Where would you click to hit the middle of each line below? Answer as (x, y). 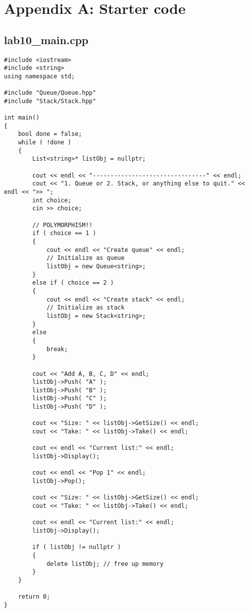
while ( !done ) (45, 143)
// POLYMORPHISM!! (62, 225)
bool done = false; (50, 134)
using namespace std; (40, 76)
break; (57, 349)
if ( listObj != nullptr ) (77, 547)
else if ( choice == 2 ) (73, 283)
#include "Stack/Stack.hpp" (50, 101)
